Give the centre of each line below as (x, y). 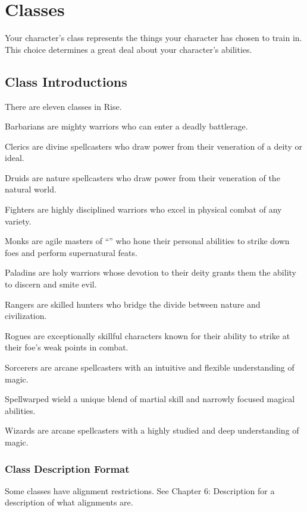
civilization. (26, 316)
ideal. (15, 158)
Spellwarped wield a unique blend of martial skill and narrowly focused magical (150, 399)
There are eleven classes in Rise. (63, 106)
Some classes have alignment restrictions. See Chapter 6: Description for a (140, 490)
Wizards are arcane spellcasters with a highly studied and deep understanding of (152, 430)
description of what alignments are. (69, 502)
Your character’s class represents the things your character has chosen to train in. (153, 38)
